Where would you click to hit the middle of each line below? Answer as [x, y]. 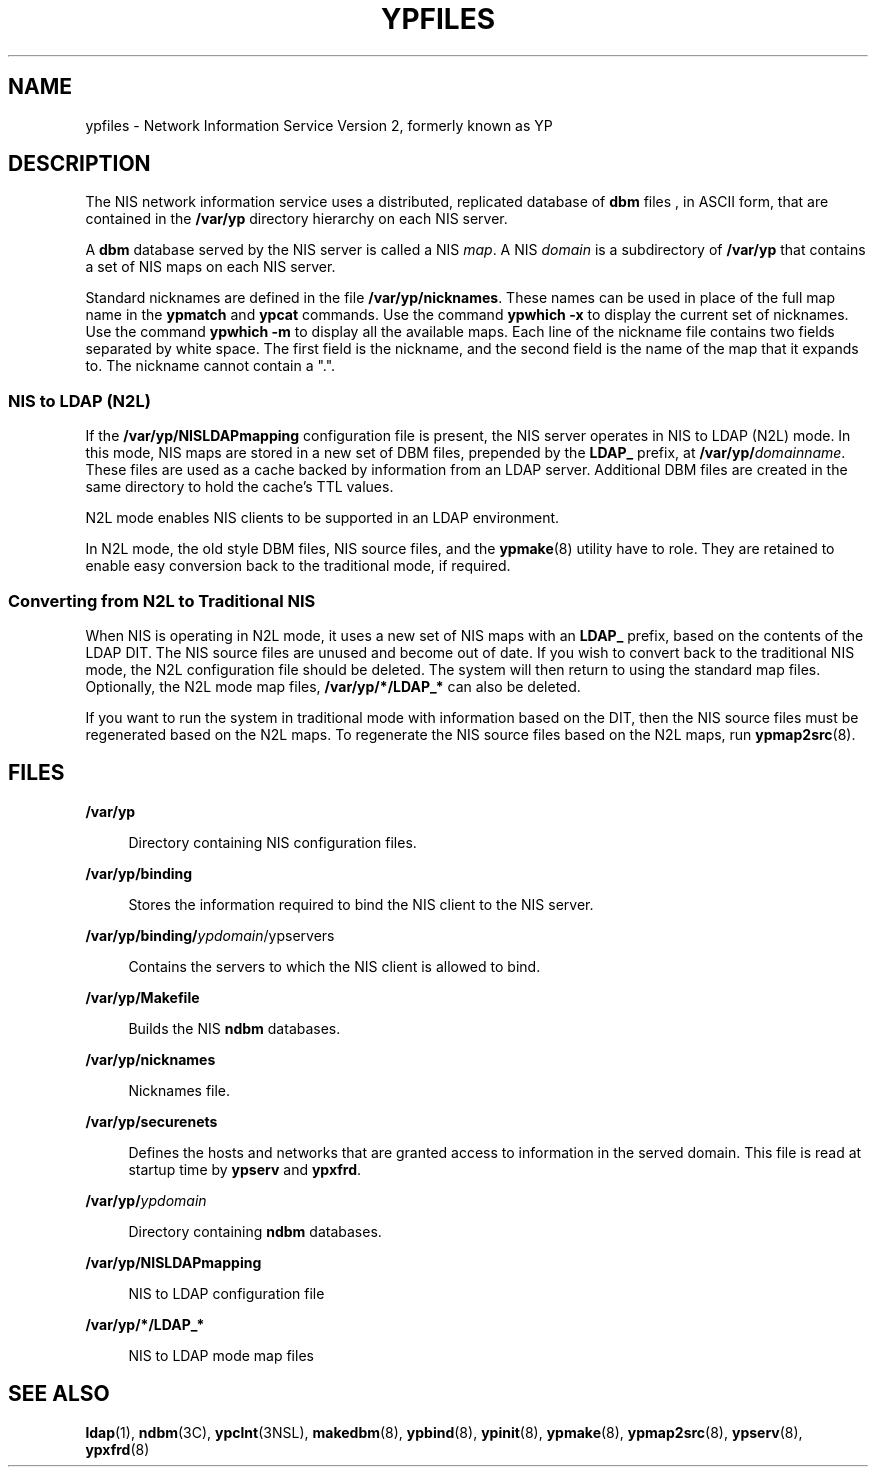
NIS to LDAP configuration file [226, 1293]
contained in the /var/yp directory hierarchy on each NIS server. [296, 219]
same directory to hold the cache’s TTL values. [239, 487]
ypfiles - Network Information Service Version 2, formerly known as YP [319, 125]
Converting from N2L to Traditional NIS [162, 600]
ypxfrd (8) [117, 1449]
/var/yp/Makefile [142, 997]
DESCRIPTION [79, 164]
